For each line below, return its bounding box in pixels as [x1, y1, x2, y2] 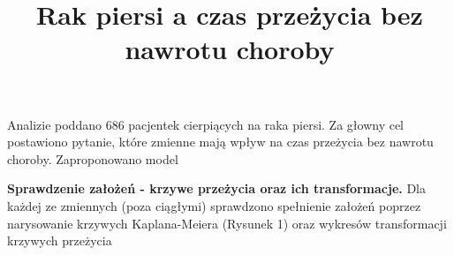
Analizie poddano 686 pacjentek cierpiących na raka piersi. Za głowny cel [7, 115, 405, 133]
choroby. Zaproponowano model [7, 149, 178, 168]
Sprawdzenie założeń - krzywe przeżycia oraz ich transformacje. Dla [7, 179, 426, 198]
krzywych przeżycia [7, 231, 112, 250]
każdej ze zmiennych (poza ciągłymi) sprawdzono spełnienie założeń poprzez [7, 196, 421, 214]
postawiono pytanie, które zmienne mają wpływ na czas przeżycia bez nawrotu [7, 132, 434, 151]
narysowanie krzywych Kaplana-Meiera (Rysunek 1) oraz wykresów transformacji [7, 214, 447, 232]
